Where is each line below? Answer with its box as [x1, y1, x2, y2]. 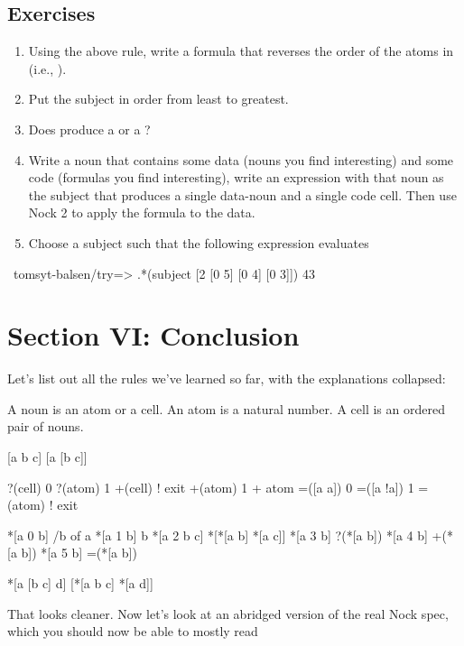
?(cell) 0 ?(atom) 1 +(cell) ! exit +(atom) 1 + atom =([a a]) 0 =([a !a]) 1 [7, 477, 414, 496]
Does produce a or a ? [28, 119, 151, 138]
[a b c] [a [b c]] [7, 448, 88, 466]
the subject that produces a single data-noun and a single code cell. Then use [28, 185, 457, 204]
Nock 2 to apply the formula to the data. [28, 203, 255, 222]
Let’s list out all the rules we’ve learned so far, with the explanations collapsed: [7, 369, 446, 388]
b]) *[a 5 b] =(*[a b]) [21, 543, 137, 562]
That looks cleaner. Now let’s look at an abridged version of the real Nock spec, [7, 604, 449, 623]
